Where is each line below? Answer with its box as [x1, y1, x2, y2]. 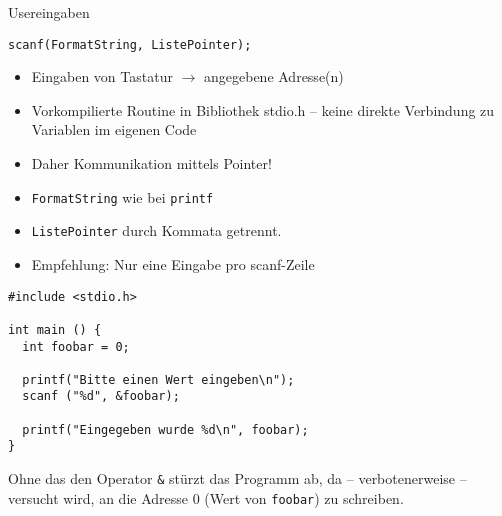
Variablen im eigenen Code [31, 119, 197, 140]
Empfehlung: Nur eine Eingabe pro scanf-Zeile [31, 253, 315, 274]
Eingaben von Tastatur [31, 66, 173, 87]
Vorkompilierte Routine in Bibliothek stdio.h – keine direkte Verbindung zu [31, 99, 495, 120]
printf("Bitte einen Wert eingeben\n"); [22, 372, 295, 387]
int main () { [8, 322, 102, 337]
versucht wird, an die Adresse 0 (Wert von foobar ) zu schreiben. [8, 487, 404, 508]
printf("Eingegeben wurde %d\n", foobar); [22, 422, 309, 437]
